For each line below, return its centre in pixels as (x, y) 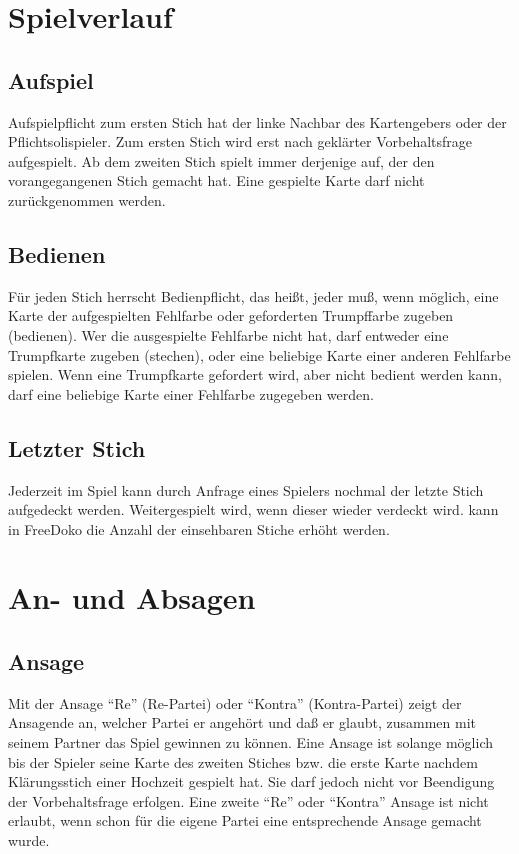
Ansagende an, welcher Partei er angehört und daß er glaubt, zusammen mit (242, 722)
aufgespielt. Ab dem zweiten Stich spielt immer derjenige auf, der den (221, 160)
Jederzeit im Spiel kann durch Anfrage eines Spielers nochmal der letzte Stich (246, 489)
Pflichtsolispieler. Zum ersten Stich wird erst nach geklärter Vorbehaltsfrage (240, 141)
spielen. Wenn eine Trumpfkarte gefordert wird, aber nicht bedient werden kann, (255, 374)
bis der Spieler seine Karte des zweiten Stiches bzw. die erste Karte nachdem (243, 761)
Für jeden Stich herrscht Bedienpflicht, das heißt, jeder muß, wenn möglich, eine (253, 295)
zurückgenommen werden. (87, 199)
